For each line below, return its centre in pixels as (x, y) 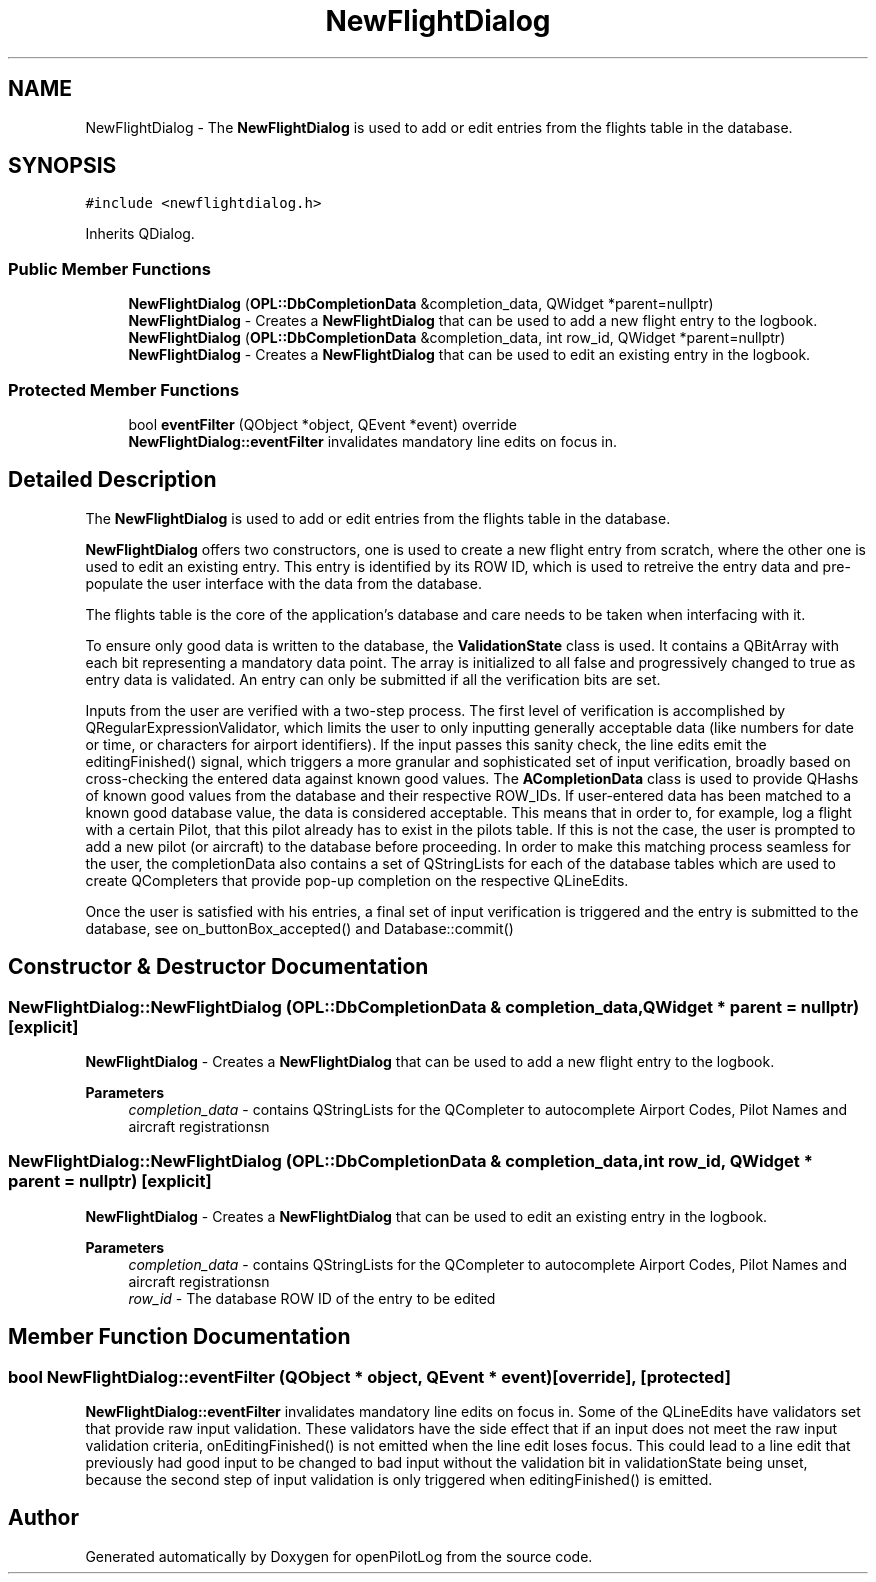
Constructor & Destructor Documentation (218, 967)
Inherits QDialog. (140, 234)
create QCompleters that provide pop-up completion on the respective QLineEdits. (357, 880)
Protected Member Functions (124, 389)
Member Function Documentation (179, 1337)
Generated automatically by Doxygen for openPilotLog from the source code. (339, 1556)
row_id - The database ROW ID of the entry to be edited (312, 1298)
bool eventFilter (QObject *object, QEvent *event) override (322, 424)
